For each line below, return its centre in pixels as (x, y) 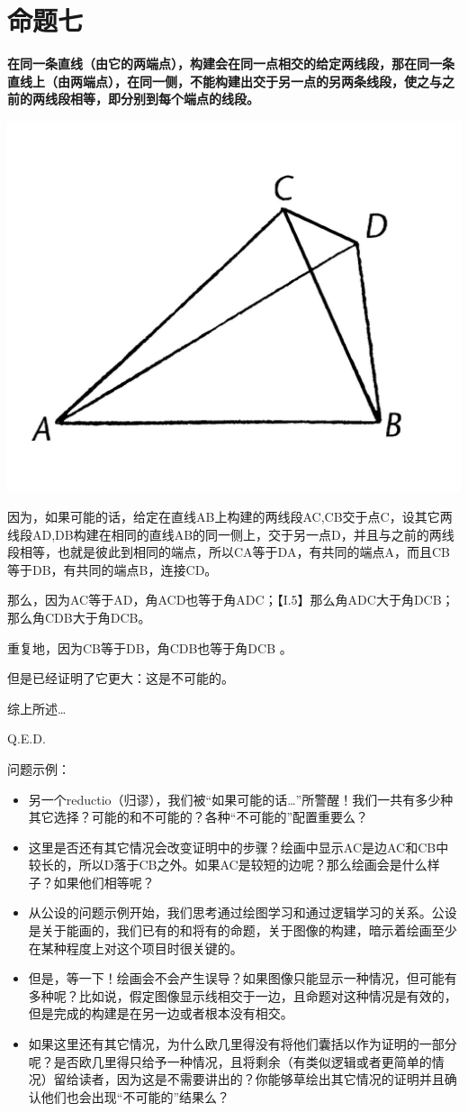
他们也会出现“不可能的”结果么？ (135, 1096)
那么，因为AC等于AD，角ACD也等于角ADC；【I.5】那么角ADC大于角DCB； (231, 600)
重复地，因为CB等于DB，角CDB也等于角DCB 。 (150, 647)
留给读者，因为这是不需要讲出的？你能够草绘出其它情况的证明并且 (249, 1079)
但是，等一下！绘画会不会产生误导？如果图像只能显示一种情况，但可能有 (243, 978)
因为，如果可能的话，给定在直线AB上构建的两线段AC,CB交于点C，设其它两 (230, 516)
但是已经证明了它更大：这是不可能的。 (121, 678)
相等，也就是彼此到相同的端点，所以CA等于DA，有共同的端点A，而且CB (234, 552)
